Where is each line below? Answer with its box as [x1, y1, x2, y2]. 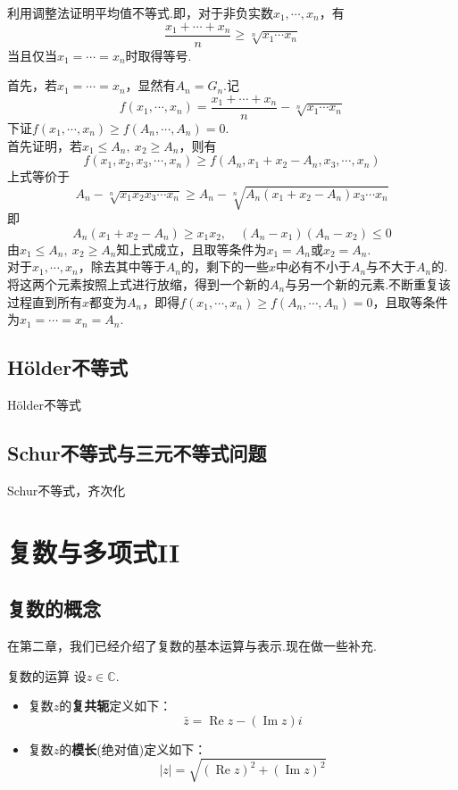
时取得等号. [125, 46, 192, 64]
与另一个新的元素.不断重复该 [285, 275, 452, 294]
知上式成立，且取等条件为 [116, 239, 267, 258]
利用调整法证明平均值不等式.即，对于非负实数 [7, 4, 273, 21]
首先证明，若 [7, 136, 82, 154]
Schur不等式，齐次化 [7, 480, 126, 499]
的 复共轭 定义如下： [59, 696, 172, 715]
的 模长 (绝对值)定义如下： [59, 739, 207, 758]
